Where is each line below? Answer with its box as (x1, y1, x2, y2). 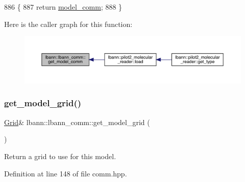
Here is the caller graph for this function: (4, 18, 133, 29)
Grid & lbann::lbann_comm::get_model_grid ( (4, 116, 150, 127)
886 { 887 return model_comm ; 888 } (4, 2, 122, 12)
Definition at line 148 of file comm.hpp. (4, 168, 127, 178)
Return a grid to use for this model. (4, 150, 116, 161)
